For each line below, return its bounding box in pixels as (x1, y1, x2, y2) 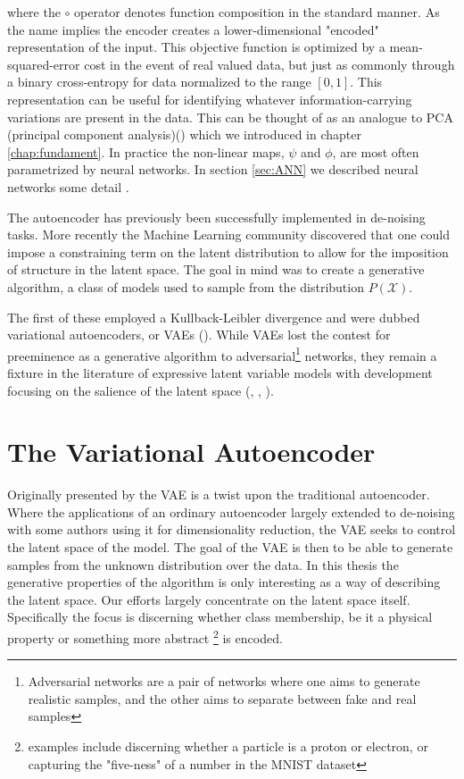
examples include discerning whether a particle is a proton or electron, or (28, 737, 428, 756)
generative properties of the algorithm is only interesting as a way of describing (7, 573, 441, 591)
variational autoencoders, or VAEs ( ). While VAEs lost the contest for (7, 325, 391, 344)
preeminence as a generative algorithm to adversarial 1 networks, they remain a (7, 343, 437, 364)
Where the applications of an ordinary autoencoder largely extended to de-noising (7, 502, 455, 521)
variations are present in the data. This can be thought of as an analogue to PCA (7, 107, 453, 126)
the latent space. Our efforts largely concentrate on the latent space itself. (7, 590, 410, 608)
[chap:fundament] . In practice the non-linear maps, (7, 142, 285, 161)
